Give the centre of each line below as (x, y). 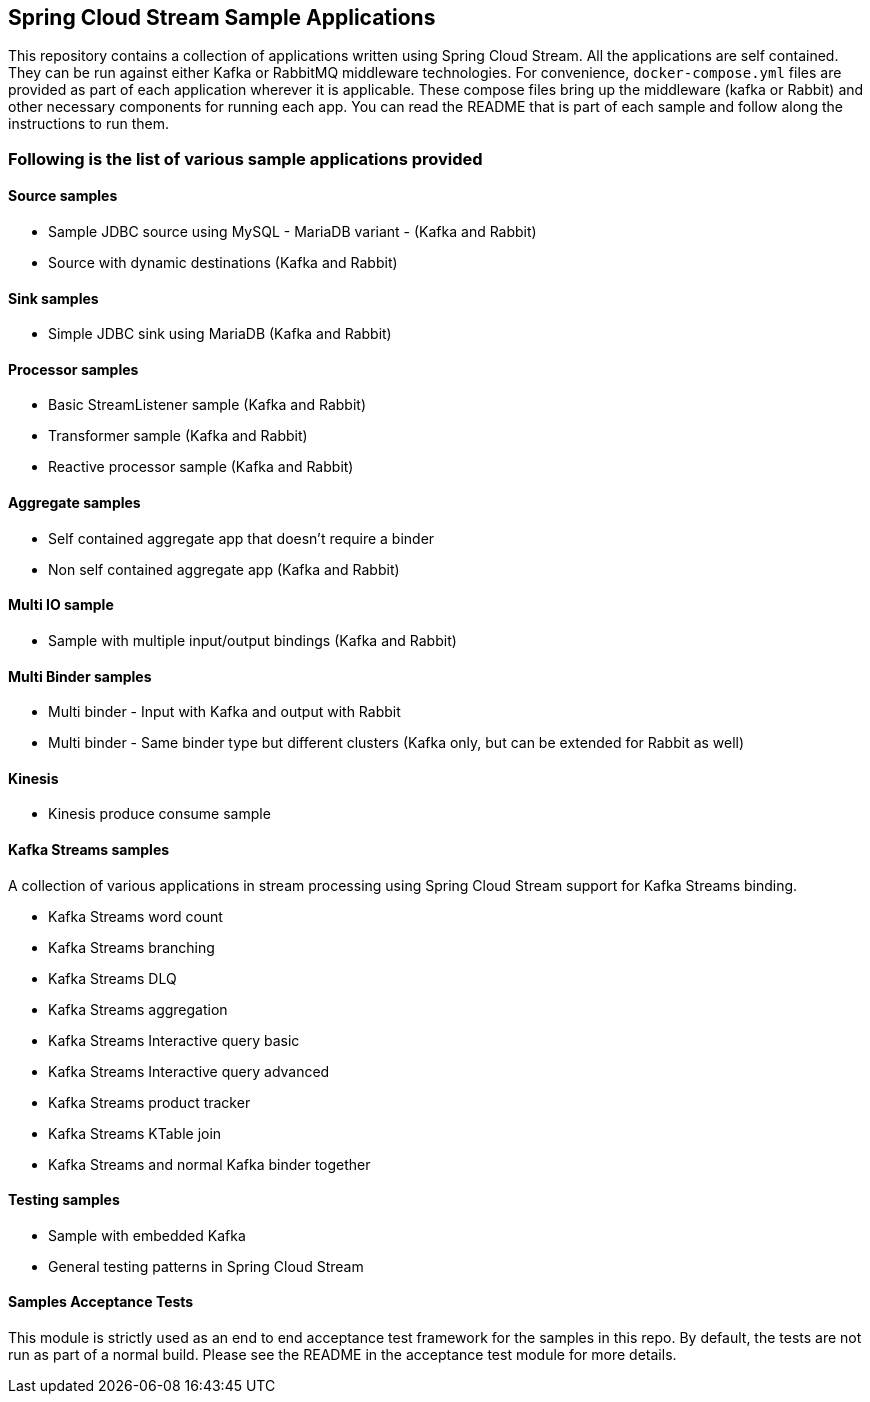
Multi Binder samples (80, 676)
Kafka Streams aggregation (138, 1009)
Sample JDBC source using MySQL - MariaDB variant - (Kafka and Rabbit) (292, 232)
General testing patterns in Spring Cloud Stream (206, 1266)
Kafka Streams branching (131, 947)
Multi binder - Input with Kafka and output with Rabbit (224, 712)
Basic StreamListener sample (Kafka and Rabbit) (207, 405)
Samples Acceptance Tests (101, 1302)
